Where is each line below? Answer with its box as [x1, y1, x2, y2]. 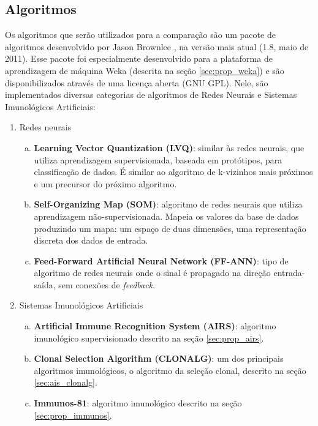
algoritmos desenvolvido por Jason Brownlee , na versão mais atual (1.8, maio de [5, 40, 309, 53]
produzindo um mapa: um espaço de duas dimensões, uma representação [34, 222, 306, 234]
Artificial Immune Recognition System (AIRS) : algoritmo [34, 319, 276, 332]
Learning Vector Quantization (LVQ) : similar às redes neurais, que [34, 141, 305, 154]
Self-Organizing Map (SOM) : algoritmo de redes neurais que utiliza [34, 198, 303, 211]
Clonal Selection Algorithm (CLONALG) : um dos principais [34, 352, 284, 365]
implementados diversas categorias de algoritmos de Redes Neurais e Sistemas [5, 88, 297, 101]
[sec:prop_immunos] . [34, 408, 112, 421]
